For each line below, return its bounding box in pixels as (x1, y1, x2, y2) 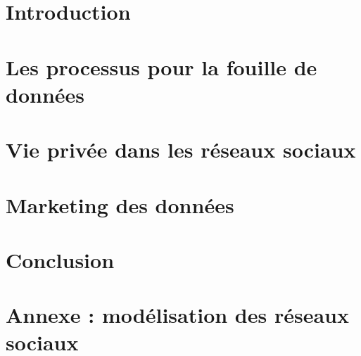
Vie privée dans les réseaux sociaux (6, 135, 356, 164)
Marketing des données (6, 190, 234, 219)
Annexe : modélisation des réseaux (6, 300, 349, 329)
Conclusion (6, 245, 115, 274)
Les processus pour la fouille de (6, 52, 317, 81)
